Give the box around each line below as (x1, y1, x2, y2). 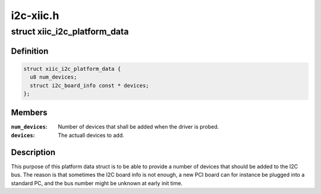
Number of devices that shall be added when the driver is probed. (58, 123, 219, 130)
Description (11, 147, 56, 157)
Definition (11, 46, 49, 56)
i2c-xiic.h (11, 9, 59, 22)
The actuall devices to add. (58, 132, 124, 139)
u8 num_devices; (30, 74, 77, 80)
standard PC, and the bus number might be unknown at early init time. (11, 179, 183, 187)
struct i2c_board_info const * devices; (30, 82, 149, 89)
